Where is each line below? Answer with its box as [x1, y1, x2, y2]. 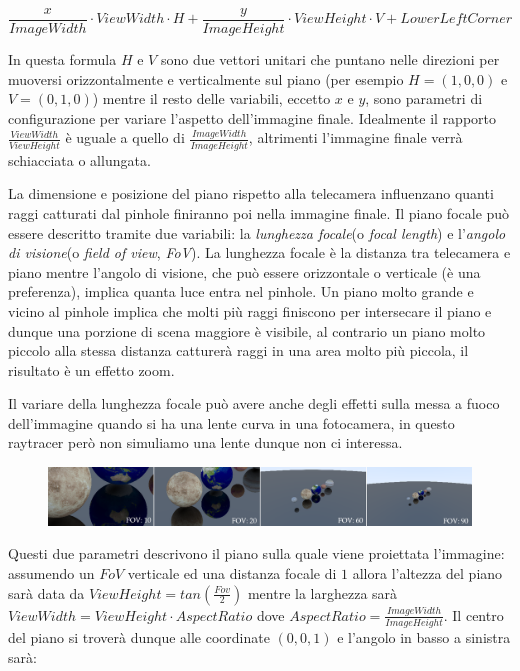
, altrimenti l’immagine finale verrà [248, 127, 463, 148]
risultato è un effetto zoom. [8, 359, 175, 380]
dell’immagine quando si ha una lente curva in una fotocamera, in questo [8, 412, 455, 433]
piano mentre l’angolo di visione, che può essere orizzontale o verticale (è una [8, 261, 481, 282]
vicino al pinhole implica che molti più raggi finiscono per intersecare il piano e [8, 300, 492, 321]
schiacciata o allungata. [8, 149, 151, 170]
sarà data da [8, 582, 85, 603]
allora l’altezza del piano [352, 563, 503, 584]
